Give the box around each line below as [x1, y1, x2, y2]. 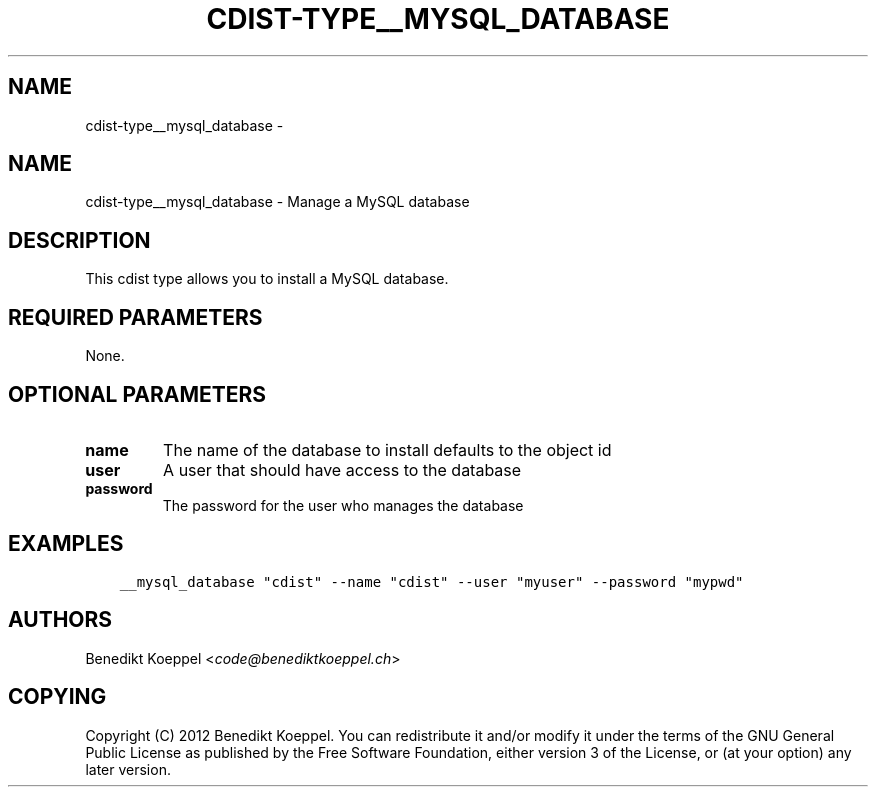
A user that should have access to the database [163, 459, 522, 480]
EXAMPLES [8, 531, 124, 557]
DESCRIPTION [8, 227, 151, 253]
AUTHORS [8, 607, 113, 633]
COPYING [8, 684, 107, 710]
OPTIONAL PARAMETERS [8, 381, 267, 407]
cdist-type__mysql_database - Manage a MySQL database [85, 193, 470, 211]
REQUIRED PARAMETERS [8, 304, 263, 330]
